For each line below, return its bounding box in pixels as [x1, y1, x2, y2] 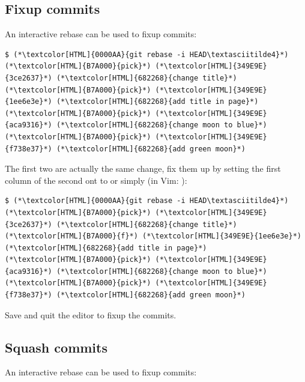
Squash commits [5, 338, 107, 356]
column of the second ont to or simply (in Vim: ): [5, 174, 187, 186]
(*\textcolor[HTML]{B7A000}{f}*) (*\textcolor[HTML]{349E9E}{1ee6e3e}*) [5, 232, 301, 241]
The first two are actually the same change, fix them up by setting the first [5, 162, 281, 175]
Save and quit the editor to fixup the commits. [5, 308, 177, 321]
